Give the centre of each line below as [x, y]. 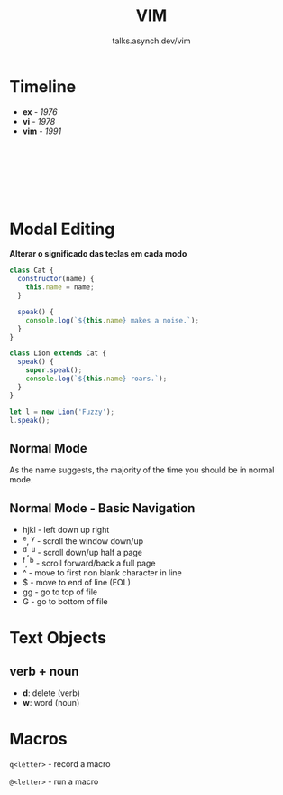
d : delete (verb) [51, 693]
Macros [38, 739]
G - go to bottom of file [65, 601]
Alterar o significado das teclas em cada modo [98, 254]
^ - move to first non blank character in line [102, 573]
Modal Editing [62, 229]
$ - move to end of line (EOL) [76, 582]
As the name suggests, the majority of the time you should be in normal [142, 470]
